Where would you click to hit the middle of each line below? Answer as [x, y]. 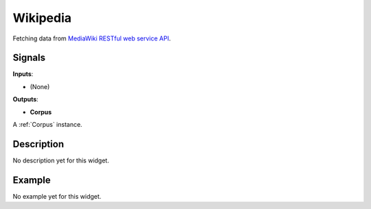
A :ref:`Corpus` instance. [47, 125]
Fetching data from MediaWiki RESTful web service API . [92, 38]
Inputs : [23, 74]
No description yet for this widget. [61, 160]
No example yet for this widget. [57, 196]
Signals [29, 58]
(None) [40, 86]
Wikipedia [42, 18]
